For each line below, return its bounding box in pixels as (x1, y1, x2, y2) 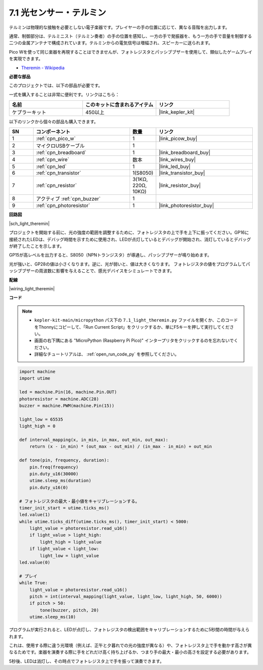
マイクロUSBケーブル (36, 143, 85, 149)
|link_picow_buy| (158, 135, 197, 142)
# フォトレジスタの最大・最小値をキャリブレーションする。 (19, 498, 140, 504)
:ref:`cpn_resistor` (36, 182, 77, 189)
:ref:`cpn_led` (36, 163, 67, 170)
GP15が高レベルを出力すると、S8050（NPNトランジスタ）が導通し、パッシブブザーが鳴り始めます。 (9, 252, 212, 258)
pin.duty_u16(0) (29, 484, 68, 490)
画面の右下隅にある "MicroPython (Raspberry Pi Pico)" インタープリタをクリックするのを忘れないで (34, 337, 234, 343)
